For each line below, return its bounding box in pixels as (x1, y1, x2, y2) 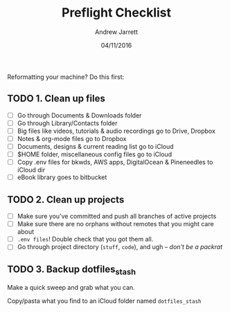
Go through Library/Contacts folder (17, 119, 118, 127)
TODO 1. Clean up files (7, 93, 105, 104)
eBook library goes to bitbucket (17, 173, 107, 181)
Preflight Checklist (61, 5, 172, 21)
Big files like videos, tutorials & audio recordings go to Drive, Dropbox (17, 127, 216, 135)
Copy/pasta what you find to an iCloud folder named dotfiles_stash (7, 297, 202, 305)
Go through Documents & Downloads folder (17, 111, 142, 119)
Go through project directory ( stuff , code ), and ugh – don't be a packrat (17, 243, 223, 251)
